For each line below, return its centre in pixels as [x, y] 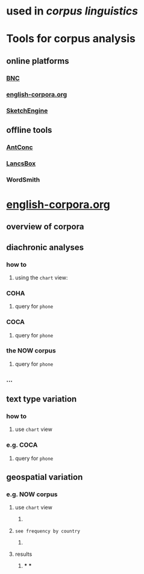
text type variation [42, 399]
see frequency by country [47, 531]
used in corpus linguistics [72, 11]
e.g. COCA [22, 445]
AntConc [20, 147]
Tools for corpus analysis [71, 39]
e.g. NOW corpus [32, 494]
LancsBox [21, 163]
